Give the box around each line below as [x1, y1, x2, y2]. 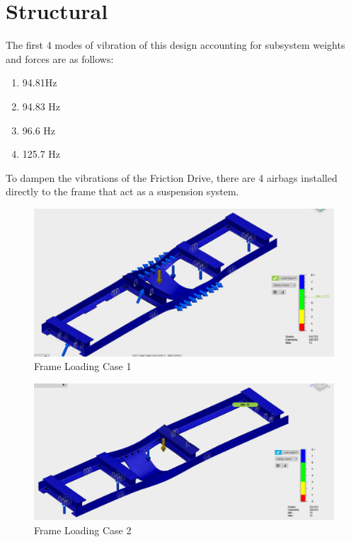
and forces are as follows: [6, 51, 114, 66]
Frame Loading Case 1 [34, 359, 132, 374]
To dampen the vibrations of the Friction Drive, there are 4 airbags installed [6, 170, 338, 185]
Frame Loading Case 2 [34, 522, 132, 537]
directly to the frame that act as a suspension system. [6, 184, 239, 199]
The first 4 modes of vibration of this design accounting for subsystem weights [6, 38, 345, 52]
